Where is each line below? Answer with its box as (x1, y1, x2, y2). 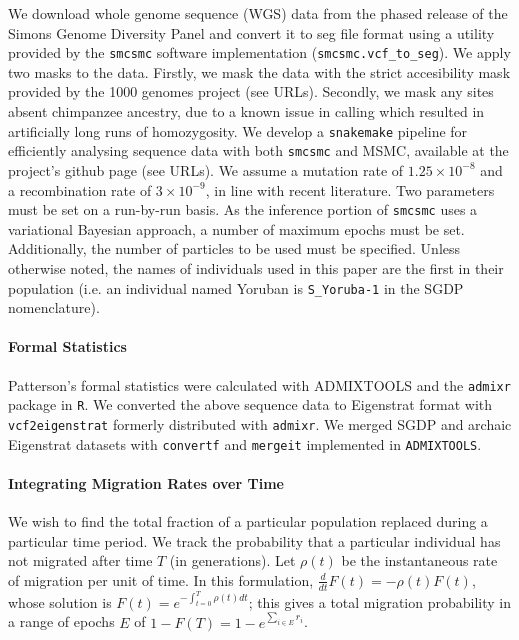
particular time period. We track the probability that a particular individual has (8, 530, 501, 551)
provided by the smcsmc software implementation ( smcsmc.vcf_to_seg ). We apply (8, 42, 511, 63)
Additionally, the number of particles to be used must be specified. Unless (8, 238, 461, 259)
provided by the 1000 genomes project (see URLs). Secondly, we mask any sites (8, 81, 494, 102)
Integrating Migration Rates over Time (8, 472, 284, 493)
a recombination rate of (8, 179, 152, 200)
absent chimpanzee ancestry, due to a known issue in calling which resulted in (8, 101, 485, 122)
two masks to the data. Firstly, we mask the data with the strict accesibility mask (8, 61, 511, 82)
